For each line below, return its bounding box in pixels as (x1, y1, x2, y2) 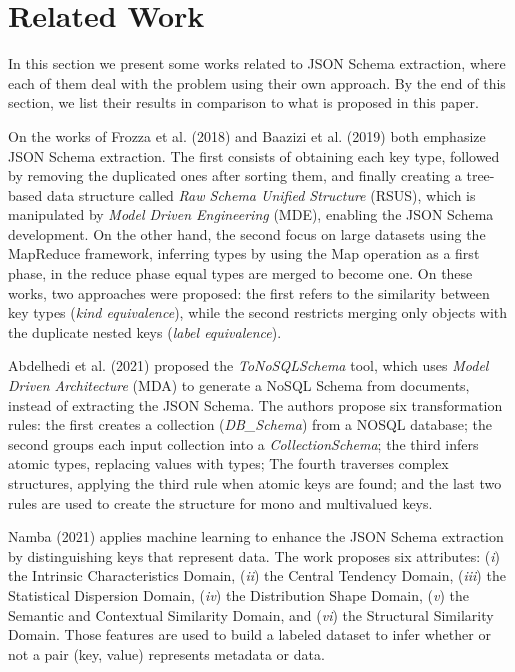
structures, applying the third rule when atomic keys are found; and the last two (8, 473, 502, 493)
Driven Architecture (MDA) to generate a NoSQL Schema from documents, (8, 375, 470, 396)
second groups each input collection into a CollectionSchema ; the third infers (8, 433, 479, 454)
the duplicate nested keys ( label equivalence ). (8, 321, 282, 342)
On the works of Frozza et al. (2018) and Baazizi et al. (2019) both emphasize (8, 125, 486, 146)
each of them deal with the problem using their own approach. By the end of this (8, 72, 506, 93)
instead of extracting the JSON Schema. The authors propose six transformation (8, 394, 503, 415)
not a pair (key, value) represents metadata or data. (8, 643, 325, 664)
